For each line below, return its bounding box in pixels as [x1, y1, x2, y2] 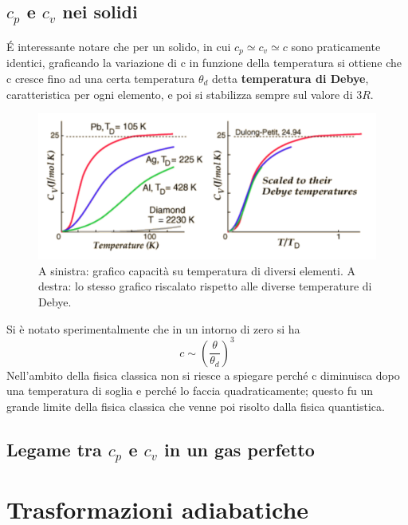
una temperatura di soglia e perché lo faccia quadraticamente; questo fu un [6, 382, 373, 399]
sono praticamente [291, 37, 381, 54]
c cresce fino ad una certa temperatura [6, 70, 195, 87]
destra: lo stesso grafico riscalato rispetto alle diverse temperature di [38, 278, 372, 294]
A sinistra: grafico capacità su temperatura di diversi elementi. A [38, 262, 355, 278]
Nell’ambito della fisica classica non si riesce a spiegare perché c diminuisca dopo [6, 366, 400, 383]
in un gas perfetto [164, 436, 315, 461]
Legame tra [6, 436, 102, 461]
